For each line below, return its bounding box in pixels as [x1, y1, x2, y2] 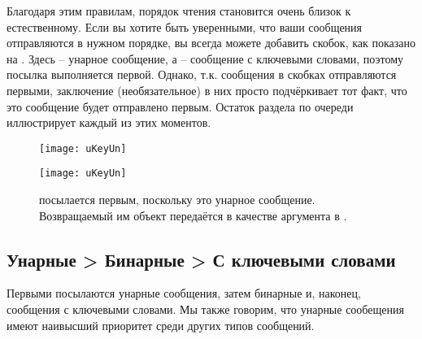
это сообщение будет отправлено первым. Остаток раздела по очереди [7, 98, 354, 115]
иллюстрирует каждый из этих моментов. [7, 114, 211, 131]
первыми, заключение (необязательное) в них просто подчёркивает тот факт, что [7, 81, 407, 98]
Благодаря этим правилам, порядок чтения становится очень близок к [7, 2, 351, 19]
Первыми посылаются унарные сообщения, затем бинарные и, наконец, [7, 285, 361, 302]
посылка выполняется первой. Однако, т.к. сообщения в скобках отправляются [7, 66, 397, 83]
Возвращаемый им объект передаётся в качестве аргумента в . [39, 206, 347, 224]
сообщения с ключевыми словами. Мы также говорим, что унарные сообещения [7, 301, 404, 318]
